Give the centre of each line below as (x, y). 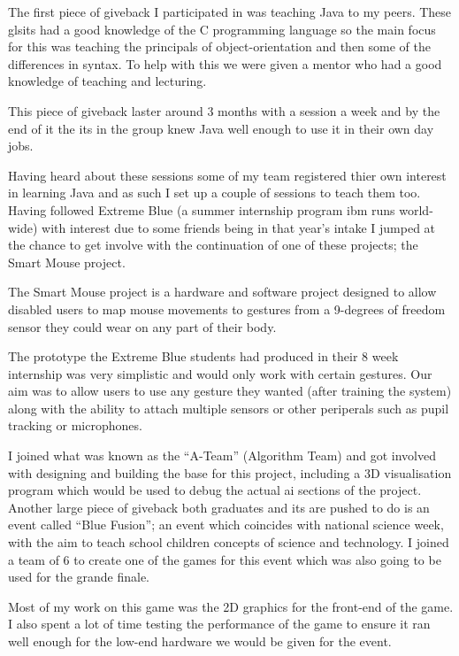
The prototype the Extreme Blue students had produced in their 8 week (203, 356)
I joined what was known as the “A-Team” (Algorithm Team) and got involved (222, 455)
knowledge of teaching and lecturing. (107, 81)
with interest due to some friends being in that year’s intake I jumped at (239, 227)
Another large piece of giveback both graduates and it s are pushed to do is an (219, 507)
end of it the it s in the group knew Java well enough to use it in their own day (221, 128)
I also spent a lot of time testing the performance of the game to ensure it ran (219, 624)
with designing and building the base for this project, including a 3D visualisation (230, 472)
